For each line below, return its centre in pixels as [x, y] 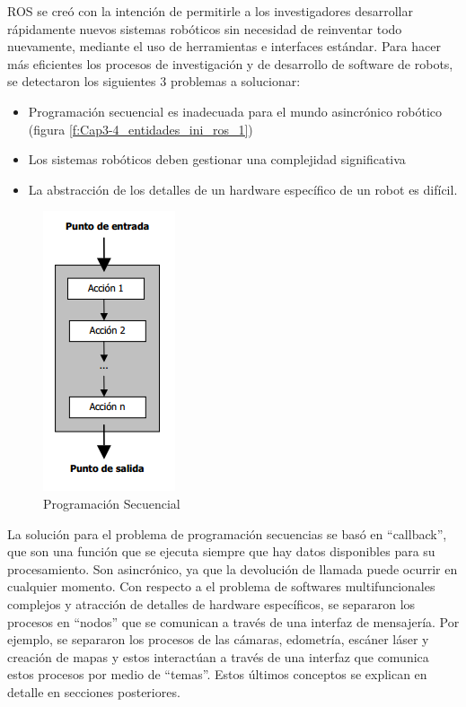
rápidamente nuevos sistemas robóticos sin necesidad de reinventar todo [205, 28]
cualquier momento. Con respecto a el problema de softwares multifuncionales [221, 586]
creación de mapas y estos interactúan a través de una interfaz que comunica [218, 656]
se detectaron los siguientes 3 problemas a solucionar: [154, 81]
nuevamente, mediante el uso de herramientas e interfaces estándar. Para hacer [224, 46]
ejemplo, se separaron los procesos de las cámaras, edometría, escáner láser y [218, 639]
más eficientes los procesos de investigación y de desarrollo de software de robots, [230, 63]
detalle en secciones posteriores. [94, 691]
